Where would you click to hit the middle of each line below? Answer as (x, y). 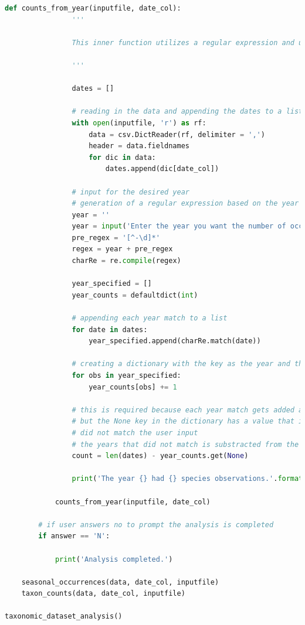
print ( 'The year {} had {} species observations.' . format (187, 479)
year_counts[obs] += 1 (133, 387)
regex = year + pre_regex (122, 249)
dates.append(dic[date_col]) (162, 169)
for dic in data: (122, 157)
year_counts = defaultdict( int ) (135, 295)
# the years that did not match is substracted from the (185, 444)
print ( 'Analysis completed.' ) (114, 559)
